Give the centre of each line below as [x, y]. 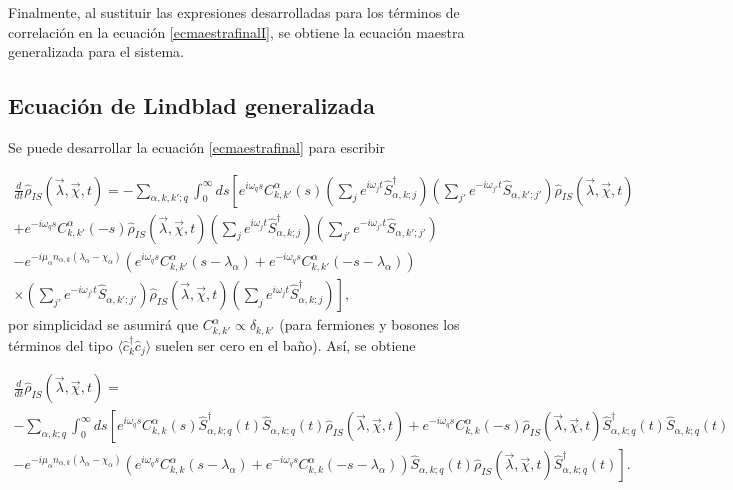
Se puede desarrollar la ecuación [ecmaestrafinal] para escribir [196, 146]
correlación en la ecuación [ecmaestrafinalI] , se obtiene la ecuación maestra [236, 31]
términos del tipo [60, 344]
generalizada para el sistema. [96, 51]
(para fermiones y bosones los [369, 324]
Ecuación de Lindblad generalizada [191, 105]
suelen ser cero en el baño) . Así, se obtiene [285, 344]
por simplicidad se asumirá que [103, 324]
